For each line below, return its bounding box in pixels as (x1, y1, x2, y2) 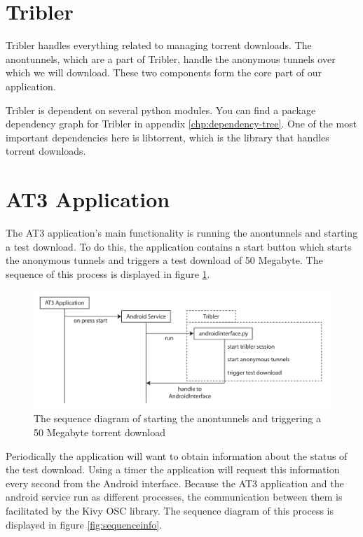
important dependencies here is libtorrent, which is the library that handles (6, 130, 329, 144)
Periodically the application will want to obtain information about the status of (6, 448, 348, 463)
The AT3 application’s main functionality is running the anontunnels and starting (6, 225, 358, 239)
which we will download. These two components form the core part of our (6, 65, 322, 80)
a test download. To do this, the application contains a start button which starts (6, 239, 352, 253)
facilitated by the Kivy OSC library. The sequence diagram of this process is (6, 503, 334, 518)
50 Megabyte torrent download (34, 425, 165, 440)
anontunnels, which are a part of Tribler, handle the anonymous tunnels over (6, 51, 336, 66)
